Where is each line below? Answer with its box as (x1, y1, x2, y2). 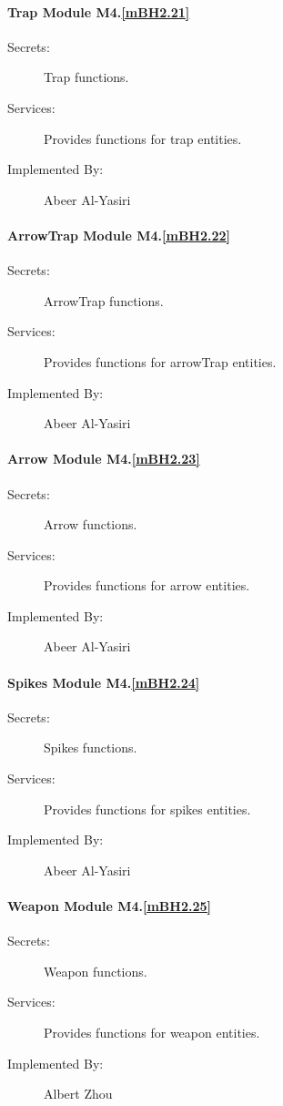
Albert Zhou (44, 1084, 113, 1103)
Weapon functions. (44, 961, 147, 980)
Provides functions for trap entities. (44, 128, 242, 148)
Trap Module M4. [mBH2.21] (7, 2, 190, 21)
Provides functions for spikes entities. (44, 799, 251, 818)
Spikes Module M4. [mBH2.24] (7, 672, 200, 691)
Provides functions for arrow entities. (44, 576, 250, 595)
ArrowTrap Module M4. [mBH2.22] (7, 225, 231, 244)
